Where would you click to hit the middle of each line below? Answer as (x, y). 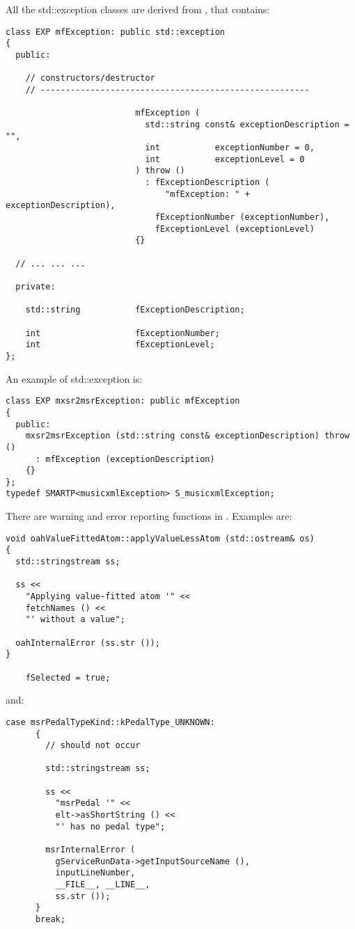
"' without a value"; (75, 620)
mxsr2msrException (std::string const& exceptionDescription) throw (187, 436)
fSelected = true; (68, 677)
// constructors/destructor (90, 78)
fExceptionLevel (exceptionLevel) (235, 229)
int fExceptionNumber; (123, 333)
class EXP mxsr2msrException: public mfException (123, 401)
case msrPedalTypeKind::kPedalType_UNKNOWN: (110, 722)
